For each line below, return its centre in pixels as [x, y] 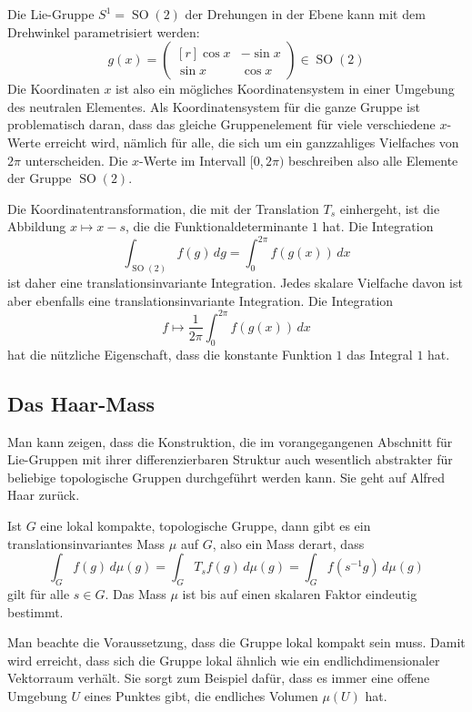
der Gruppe [40, 178]
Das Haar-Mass [81, 403]
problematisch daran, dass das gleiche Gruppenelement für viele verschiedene [221, 124]
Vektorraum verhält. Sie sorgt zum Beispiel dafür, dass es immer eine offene [219, 678]
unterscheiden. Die [76, 160]
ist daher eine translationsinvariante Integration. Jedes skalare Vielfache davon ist [235, 283]
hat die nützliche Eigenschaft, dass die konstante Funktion [170, 354]
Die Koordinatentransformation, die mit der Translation [163, 208]
